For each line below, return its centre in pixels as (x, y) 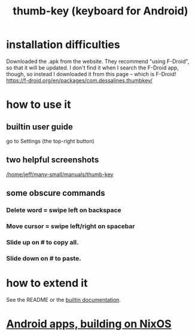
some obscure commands (56, 193)
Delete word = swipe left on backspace (64, 210)
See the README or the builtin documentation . (64, 299)
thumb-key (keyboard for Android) (100, 11)
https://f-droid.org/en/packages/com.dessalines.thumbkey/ (79, 80)
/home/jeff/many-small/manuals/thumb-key (60, 174)
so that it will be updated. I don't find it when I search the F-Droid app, (93, 68)
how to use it (39, 105)
